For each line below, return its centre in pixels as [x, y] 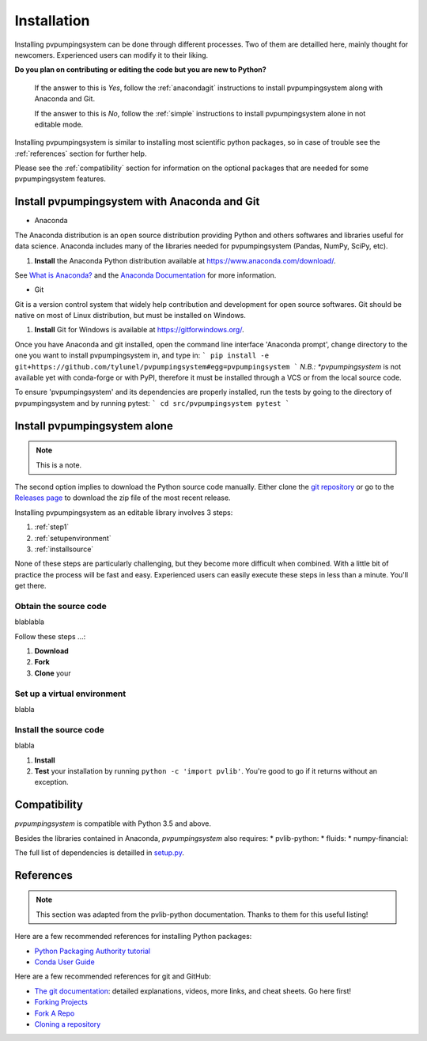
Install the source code [59, 729]
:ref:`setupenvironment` [73, 538]
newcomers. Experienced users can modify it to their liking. [111, 55]
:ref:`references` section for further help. [81, 153]
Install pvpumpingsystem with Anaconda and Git [137, 202]
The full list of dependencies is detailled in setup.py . [100, 852]
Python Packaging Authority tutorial [92, 951]
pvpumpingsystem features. [60, 179]
